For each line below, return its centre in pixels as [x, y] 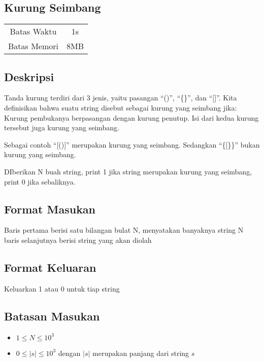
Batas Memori [34, 46]
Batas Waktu [33, 31]
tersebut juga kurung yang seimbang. [62, 128]
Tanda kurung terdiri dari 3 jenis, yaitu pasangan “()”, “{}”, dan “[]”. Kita [121, 98]
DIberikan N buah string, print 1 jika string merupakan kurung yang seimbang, [128, 171]
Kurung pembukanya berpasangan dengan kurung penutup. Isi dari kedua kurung [131, 117]
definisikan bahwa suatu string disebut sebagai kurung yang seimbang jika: [121, 107]
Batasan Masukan [52, 316]
